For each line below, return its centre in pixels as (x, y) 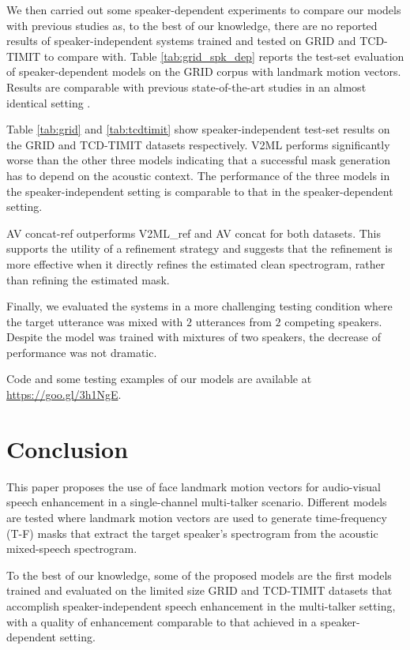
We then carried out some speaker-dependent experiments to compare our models (204, 9)
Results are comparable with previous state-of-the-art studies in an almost (186, 86)
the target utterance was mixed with (95, 321)
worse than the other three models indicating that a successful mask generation (198, 160)
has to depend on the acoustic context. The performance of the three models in (198, 175)
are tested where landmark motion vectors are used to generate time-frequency (197, 517)
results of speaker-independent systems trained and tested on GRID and (181, 41)
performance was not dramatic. (82, 352)
